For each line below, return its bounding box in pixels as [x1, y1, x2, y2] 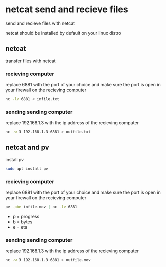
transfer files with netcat [5, 58, 56, 64]
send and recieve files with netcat [5, 20, 75, 26]
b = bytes [12, 219, 33, 225]
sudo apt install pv [5, 166, 49, 171]
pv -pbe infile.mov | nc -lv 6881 [5, 204, 78, 210]
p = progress [12, 213, 40, 219]
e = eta [12, 224, 28, 230]
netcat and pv [5, 143, 49, 152]
